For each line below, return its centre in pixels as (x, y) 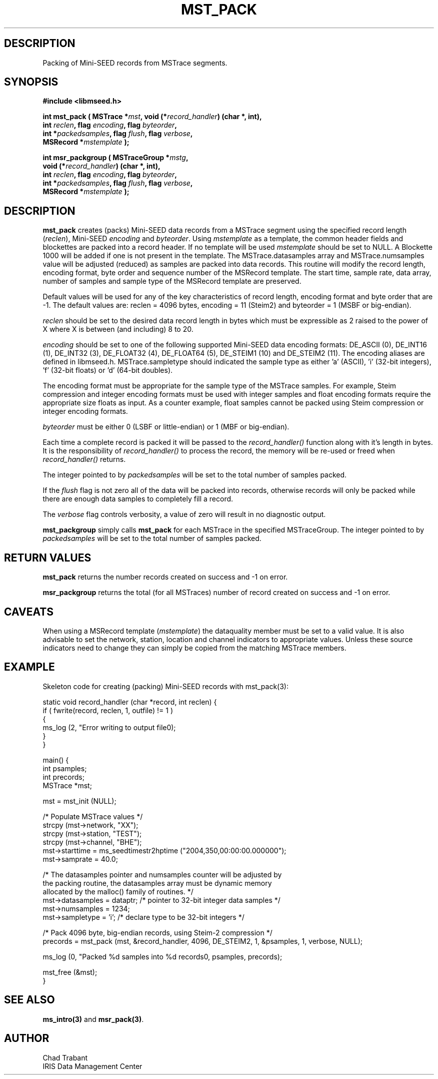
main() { (56, 760)
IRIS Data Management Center (92, 1066)
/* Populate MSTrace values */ (93, 816)
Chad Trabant (65, 1057)
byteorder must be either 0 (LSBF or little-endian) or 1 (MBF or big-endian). (166, 427)
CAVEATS (29, 612)
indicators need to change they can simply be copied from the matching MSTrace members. (194, 648)
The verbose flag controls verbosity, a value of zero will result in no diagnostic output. (184, 514)
